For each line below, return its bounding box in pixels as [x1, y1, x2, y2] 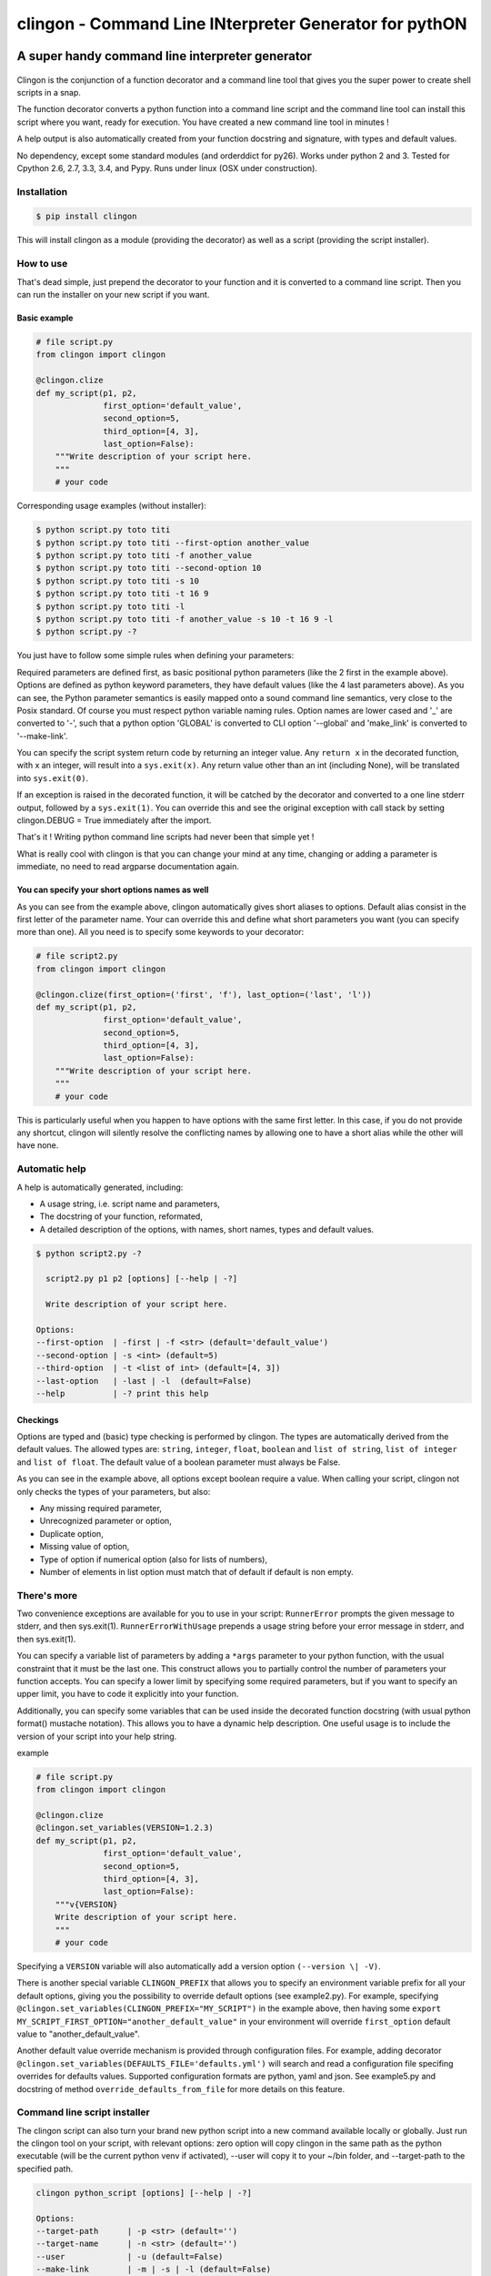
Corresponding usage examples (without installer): [16, 501, 206, 512]
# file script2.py [35, 951, 118, 961]
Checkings [16, 1414, 59, 1425]
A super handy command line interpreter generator [16, 48, 313, 64]
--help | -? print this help [35, 1388, 209, 1398]
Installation [16, 185, 68, 198]
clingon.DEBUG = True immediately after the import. [16, 815, 212, 826]
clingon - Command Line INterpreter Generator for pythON [16, 14, 467, 34]
